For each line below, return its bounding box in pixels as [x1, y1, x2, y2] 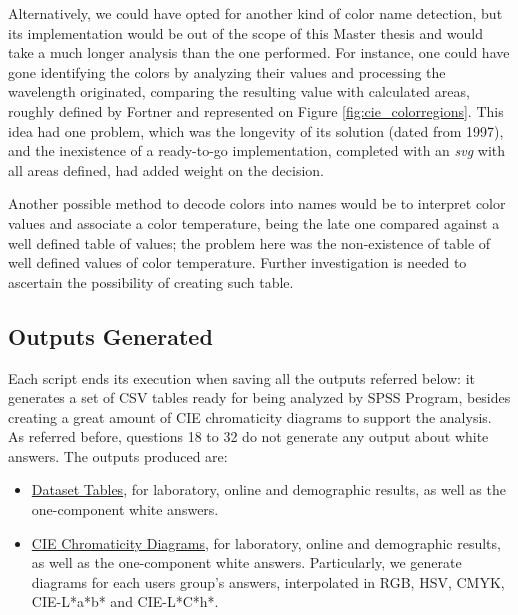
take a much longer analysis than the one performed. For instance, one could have [8, 42, 510, 63]
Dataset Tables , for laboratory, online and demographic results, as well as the [31, 479, 506, 500]
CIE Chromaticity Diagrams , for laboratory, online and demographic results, [31, 532, 501, 553]
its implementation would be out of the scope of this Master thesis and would [8, 22, 483, 43]
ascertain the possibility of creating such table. [8, 271, 294, 292]
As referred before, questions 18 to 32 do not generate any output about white [8, 426, 489, 447]
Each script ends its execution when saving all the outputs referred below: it [8, 367, 476, 388]
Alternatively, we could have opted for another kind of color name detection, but [8, 3, 503, 23]
